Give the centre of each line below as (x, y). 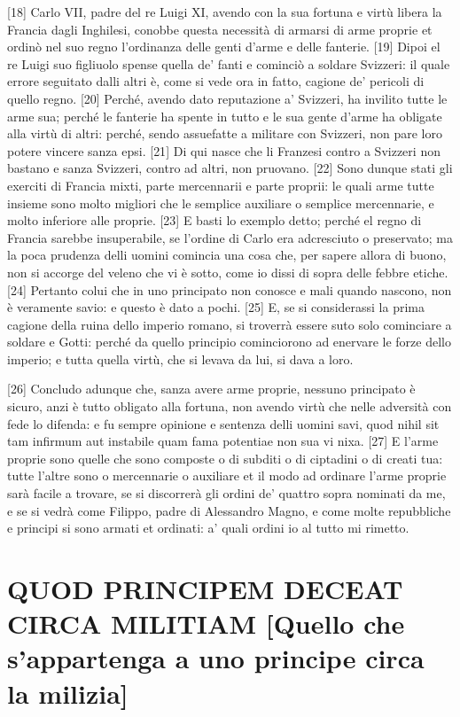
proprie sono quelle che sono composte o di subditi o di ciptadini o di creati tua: (225, 458)
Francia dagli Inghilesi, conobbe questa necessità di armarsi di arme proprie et (220, 29)
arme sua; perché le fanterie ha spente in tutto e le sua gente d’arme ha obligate (225, 116)
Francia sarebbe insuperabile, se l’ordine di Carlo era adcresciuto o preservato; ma (230, 237)
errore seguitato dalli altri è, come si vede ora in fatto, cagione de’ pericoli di (216, 81)
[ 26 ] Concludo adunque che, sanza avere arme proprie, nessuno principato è (211, 389)
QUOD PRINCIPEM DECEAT (205, 588)
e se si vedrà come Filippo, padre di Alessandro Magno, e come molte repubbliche (229, 510)
